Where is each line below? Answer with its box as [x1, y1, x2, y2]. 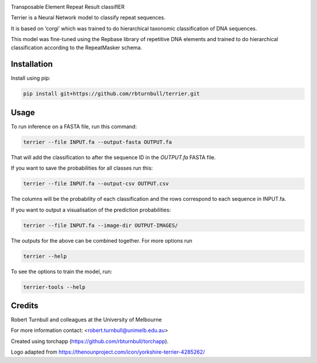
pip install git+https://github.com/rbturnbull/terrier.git [23, 90, 200, 97]
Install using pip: [11, 75, 51, 82]
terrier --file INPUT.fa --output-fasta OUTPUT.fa [23, 139, 173, 145]
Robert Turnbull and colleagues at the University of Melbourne [11, 316, 162, 323]
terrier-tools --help [23, 284, 86, 290]
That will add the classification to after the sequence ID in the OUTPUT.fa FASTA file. [11, 153, 216, 161]
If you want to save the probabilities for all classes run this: [11, 164, 153, 172]
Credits [11, 301, 39, 311]
